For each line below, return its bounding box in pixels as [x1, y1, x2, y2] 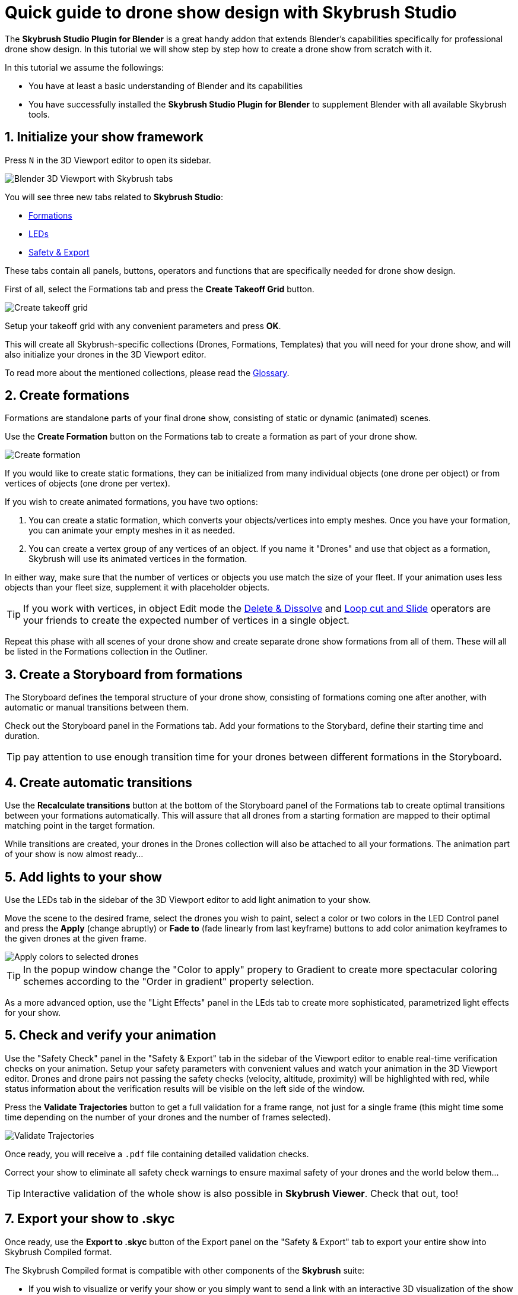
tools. [28, 109, 50, 119]
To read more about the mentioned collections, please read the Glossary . [5, 367, 290, 378]
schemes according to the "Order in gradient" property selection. [23, 975, 314, 987]
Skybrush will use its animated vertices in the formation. [28, 554, 247, 564]
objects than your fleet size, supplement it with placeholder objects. [5, 582, 270, 593]
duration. [5, 731, 40, 741]
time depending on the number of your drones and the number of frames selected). [5, 1111, 331, 1122]
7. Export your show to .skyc [5, 1211, 175, 1227]
